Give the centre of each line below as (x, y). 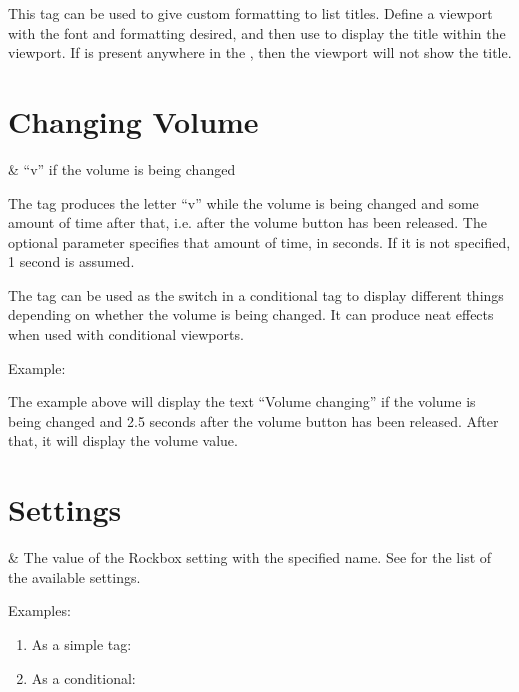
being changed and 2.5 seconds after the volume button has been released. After (253, 420)
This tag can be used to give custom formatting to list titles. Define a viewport (250, 13)
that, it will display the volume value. (123, 440)
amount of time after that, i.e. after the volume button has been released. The (247, 222)
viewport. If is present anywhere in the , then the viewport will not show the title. (260, 52)
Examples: (39, 610)
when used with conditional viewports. (126, 334)
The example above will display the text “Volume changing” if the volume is (242, 401)
